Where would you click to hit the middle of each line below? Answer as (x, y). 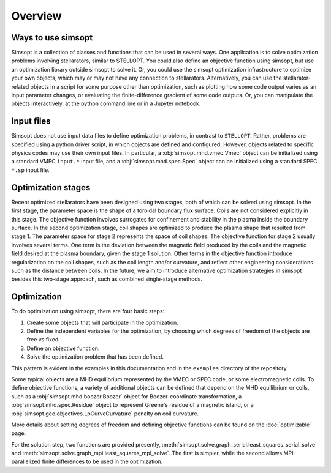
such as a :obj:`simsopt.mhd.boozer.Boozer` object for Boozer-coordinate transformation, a (127, 396)
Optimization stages (51, 188)
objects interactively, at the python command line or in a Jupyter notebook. (106, 103)
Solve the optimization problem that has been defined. (95, 357)
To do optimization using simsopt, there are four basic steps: (88, 311)
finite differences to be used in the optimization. (102, 461)
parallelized (26, 461)
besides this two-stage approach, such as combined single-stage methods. (107, 279)
